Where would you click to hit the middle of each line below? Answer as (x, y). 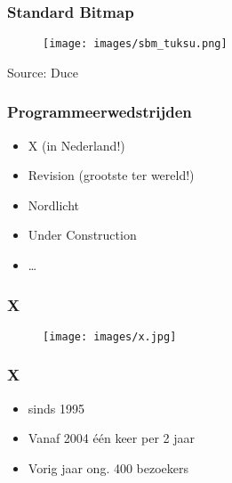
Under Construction (82, 235)
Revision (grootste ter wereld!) (111, 175)
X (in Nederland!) (76, 145)
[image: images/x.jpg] (110, 336)
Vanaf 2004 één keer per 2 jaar (111, 438)
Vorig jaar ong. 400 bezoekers (108, 467)
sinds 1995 (56, 408)
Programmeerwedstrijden (100, 112)
